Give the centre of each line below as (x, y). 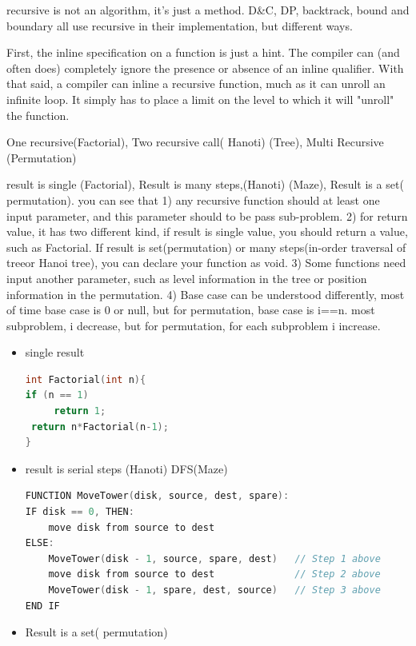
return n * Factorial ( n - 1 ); (100, 427)
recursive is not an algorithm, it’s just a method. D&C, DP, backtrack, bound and (208, 10)
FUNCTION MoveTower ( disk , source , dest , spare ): (157, 496)
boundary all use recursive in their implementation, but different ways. (180, 25)
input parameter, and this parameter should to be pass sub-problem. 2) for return (207, 215)
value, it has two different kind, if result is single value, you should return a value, (207, 231)
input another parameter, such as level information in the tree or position (187, 278)
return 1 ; (80, 411)
